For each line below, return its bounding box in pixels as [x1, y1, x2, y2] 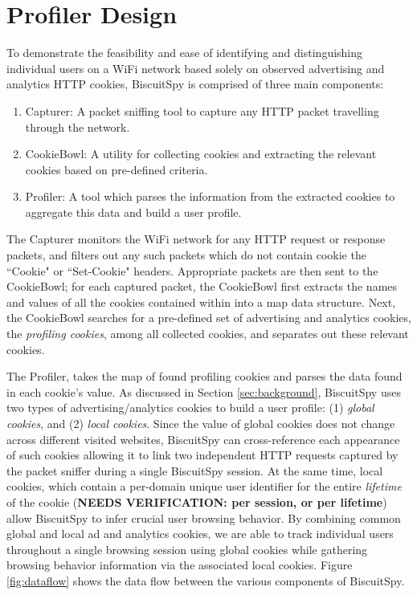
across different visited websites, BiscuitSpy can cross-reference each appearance [6, 430, 400, 447]
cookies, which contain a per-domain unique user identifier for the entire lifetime [6, 478, 402, 495]
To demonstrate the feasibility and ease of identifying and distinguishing [6, 44, 363, 61]
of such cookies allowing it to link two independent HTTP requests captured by [6, 446, 399, 463]
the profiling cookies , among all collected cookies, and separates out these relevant [6, 325, 409, 342]
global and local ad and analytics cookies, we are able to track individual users [6, 525, 394, 542]
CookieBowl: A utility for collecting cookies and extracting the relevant [25, 145, 377, 162]
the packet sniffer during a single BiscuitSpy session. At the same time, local [6, 462, 383, 479]
